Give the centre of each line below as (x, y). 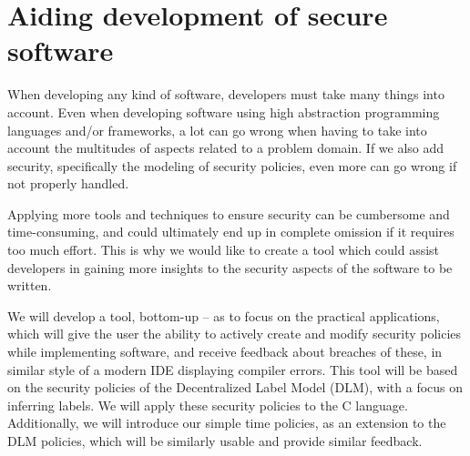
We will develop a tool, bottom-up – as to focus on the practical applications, (224, 315)
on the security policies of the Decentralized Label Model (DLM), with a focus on (235, 387)
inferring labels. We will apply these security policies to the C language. (208, 405)
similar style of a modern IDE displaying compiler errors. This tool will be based (233, 369)
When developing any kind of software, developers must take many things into (226, 94)
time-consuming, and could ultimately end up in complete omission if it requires (231, 232)
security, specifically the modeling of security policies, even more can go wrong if (232, 165)
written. (30, 285)
